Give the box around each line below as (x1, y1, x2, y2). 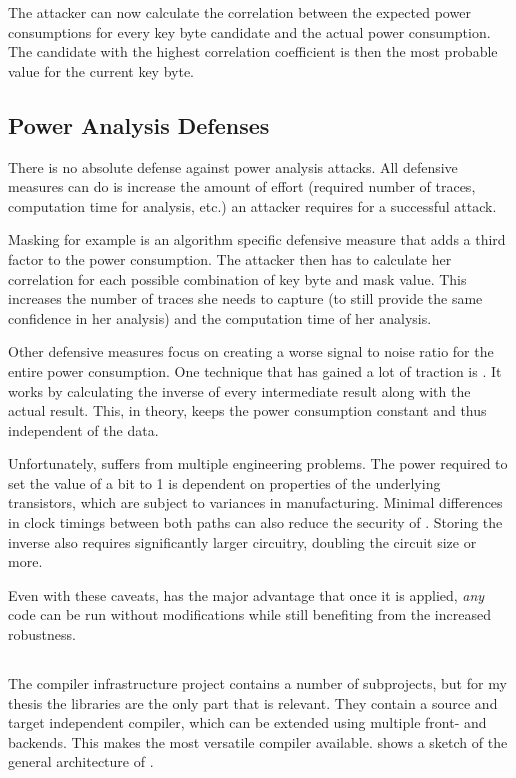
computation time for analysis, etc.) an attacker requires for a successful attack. (8, 195, 497, 216)
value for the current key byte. (8, 60, 195, 81)
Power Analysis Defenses (8, 109, 270, 140)
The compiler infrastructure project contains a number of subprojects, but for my (8, 673, 507, 694)
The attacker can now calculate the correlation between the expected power (8, 2, 471, 22)
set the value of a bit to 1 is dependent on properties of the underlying (8, 472, 441, 493)
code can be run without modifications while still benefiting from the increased (8, 604, 491, 625)
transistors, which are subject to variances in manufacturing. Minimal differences (8, 492, 503, 513)
